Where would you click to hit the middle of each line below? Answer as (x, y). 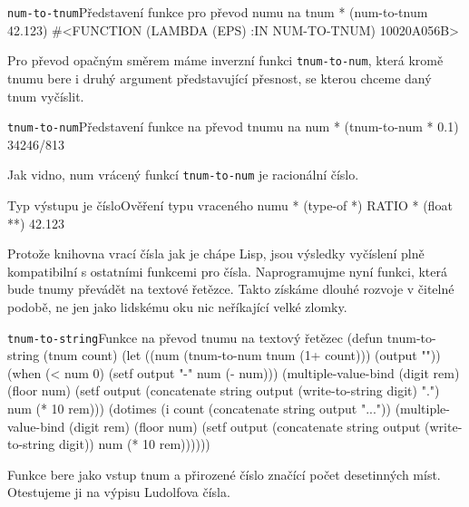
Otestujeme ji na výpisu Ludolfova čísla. (119, 492)
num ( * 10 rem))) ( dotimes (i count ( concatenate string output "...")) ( (204, 408)
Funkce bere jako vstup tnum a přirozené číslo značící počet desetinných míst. (224, 474)
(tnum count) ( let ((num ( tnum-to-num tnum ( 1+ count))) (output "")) (242, 355)
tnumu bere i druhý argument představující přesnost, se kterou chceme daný (220, 78)
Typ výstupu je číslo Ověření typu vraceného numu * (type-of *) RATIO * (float (230, 205)
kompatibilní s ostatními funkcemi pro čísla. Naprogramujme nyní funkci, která (227, 271)
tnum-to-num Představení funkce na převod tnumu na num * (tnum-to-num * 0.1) (233, 127)
